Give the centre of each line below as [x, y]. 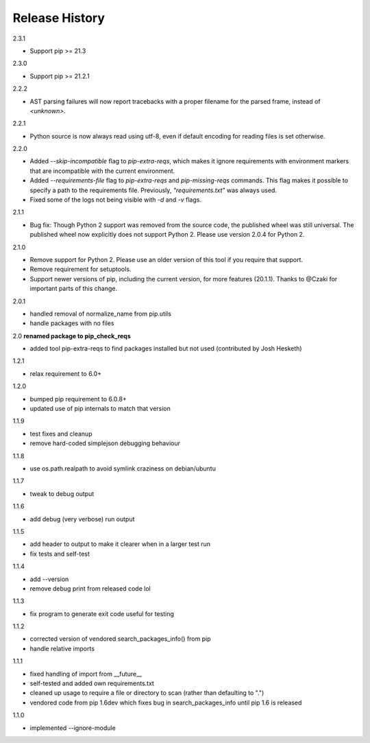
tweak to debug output [62, 493]
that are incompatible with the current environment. [102, 171]
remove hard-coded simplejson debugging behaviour [105, 443]
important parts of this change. [74, 289]
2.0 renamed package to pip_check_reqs [72, 335]
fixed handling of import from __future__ [86, 674]
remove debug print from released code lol [90, 588]
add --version [49, 579]
